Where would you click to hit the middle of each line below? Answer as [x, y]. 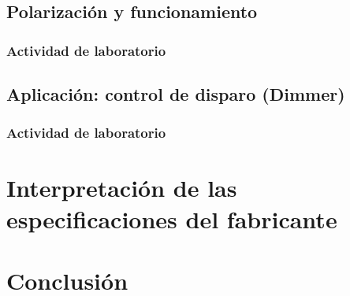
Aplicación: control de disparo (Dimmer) [176, 94]
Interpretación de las [122, 188]
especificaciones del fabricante [172, 218]
